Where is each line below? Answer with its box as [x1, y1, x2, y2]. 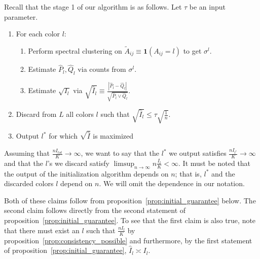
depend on [60, 178, 93, 189]
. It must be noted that [178, 157, 251, 168]
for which [49, 131, 78, 141]
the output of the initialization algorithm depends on [4, 168, 169, 179]
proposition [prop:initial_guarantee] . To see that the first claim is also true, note [4, 215, 256, 226]
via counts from [78, 64, 126, 74]
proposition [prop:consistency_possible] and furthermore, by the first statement [4, 235, 252, 245]
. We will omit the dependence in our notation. [99, 178, 245, 189]
